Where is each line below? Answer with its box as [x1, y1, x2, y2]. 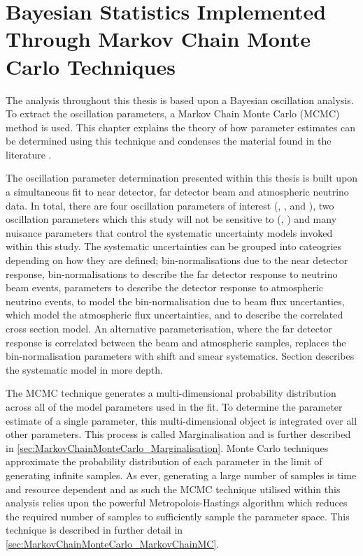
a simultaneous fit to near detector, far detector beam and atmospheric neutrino [6, 184, 349, 199]
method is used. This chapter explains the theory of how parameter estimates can [6, 119, 355, 134]
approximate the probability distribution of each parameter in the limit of [6, 454, 322, 469]
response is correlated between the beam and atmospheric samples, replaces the [6, 335, 346, 349]
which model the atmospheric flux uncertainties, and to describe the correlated [6, 307, 343, 322]
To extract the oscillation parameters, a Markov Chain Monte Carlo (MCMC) [6, 106, 340, 121]
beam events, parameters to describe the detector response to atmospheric [6, 280, 324, 295]
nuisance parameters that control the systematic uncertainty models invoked [6, 225, 333, 240]
